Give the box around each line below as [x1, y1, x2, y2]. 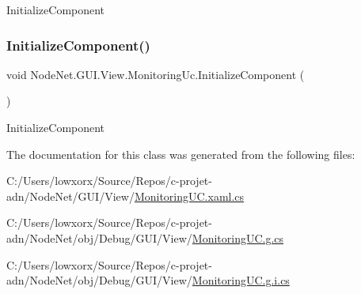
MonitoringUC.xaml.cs [134, 187, 245, 204]
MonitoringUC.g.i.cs [192, 272, 290, 288]
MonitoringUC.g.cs [192, 229, 284, 246]
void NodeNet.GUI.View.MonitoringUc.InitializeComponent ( [6, 66, 305, 82]
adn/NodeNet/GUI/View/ [6, 187, 135, 204]
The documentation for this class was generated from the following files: [6, 145, 355, 162]
